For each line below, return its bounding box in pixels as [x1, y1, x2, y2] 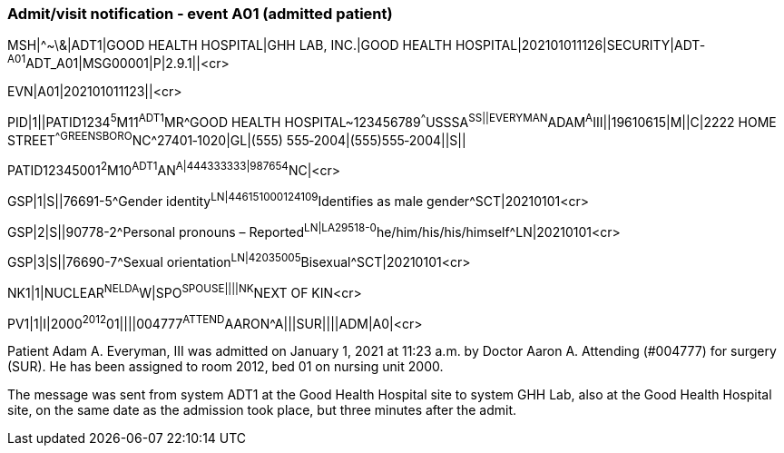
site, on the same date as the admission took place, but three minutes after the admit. [7, 402, 517, 419]
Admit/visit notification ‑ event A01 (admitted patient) [7, 5, 393, 23]
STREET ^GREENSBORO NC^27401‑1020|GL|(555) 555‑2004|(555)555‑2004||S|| [7, 129, 466, 148]
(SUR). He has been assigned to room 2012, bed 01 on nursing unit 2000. [7, 359, 444, 375]
